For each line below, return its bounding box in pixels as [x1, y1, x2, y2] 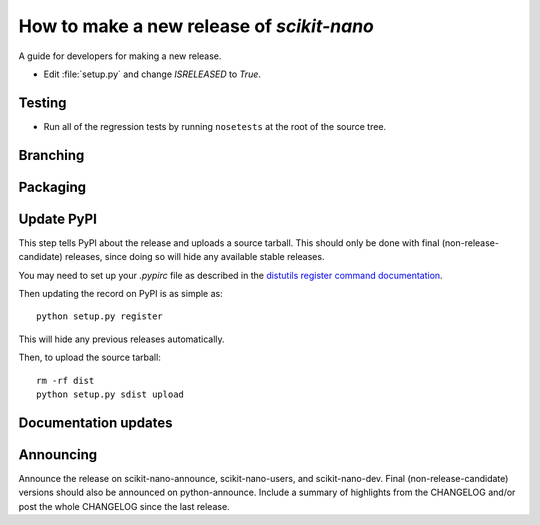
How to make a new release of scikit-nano [18, 15, 375, 37]
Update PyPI [18, 210, 97, 227]
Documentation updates [18, 414, 174, 431]
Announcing [18, 446, 98, 463]
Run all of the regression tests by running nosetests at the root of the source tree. [43, 120, 387, 132]
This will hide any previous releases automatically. [18, 333, 225, 345]
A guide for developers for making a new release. [18, 50, 222, 62]
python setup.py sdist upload [36, 388, 185, 400]
